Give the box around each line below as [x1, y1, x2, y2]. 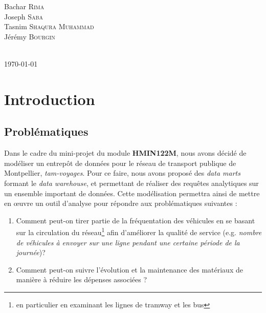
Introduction [4, 88, 95, 109]
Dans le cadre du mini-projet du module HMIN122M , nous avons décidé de [4, 148, 247, 158]
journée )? [16, 247, 46, 258]
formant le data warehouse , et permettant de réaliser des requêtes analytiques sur [4, 177, 259, 188]
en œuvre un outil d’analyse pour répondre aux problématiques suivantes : [4, 198, 237, 208]
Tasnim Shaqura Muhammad [4, 21, 94, 32]
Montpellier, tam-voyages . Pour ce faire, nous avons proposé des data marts [4, 168, 240, 178]
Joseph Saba [4, 11, 43, 22]
